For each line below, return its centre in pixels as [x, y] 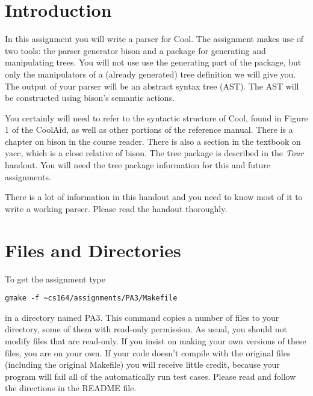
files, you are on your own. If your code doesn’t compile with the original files [148, 352]
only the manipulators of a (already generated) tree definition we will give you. [150, 74]
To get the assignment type [55, 279]
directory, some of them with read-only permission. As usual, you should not [146, 329]
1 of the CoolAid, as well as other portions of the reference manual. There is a [149, 129]
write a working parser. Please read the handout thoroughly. [116, 208]
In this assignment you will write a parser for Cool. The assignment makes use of [154, 39]
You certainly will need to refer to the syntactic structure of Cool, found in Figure [156, 117]
